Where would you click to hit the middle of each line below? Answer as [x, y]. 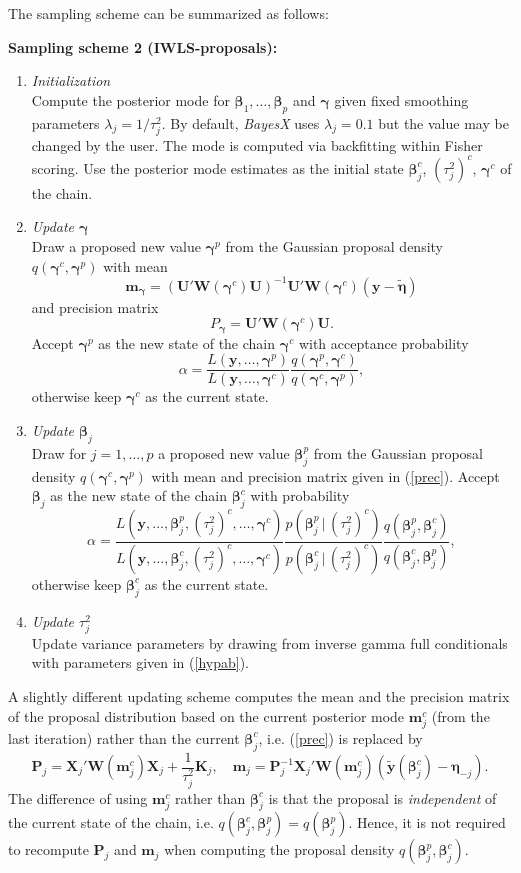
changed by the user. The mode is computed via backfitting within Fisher [257, 144]
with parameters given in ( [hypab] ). [140, 662]
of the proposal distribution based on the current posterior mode [206, 715]
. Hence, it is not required [427, 822]
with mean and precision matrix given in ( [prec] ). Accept [325, 475]
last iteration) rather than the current [124, 737]
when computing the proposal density [279, 849]
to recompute [48, 849]
